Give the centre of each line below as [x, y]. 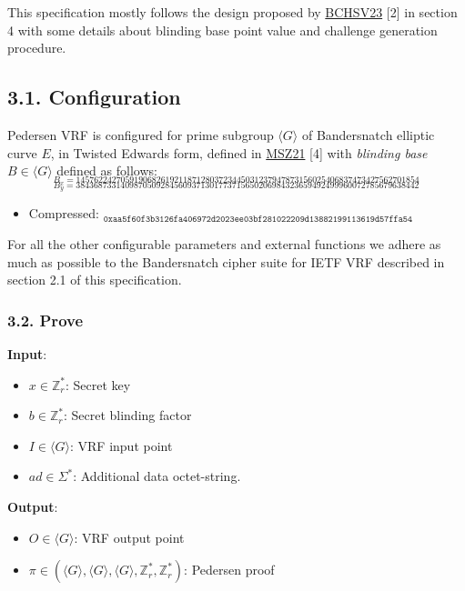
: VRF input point [121, 445]
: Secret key [98, 384]
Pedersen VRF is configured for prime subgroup [141, 134]
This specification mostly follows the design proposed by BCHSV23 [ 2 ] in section [232, 12]
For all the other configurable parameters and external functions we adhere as [224, 244]
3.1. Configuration [94, 97]
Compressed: [64, 213]
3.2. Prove [45, 320]
